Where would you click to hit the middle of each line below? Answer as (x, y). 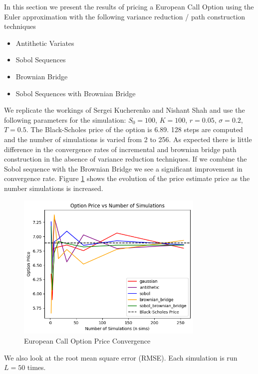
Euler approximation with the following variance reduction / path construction (125, 16)
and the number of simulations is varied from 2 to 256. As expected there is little (128, 139)
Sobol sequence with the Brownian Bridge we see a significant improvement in (123, 168)
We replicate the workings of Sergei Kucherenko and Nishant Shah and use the (125, 110)
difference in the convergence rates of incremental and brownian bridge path (120, 149)
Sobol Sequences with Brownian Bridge (76, 93)
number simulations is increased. (54, 188)
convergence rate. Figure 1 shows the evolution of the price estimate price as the (127, 178)
